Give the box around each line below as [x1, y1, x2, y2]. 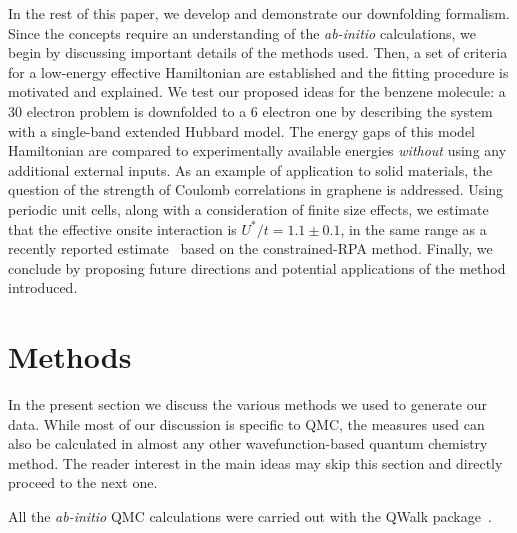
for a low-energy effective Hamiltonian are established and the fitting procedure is [8, 61, 509, 82]
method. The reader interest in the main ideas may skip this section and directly [8, 452, 503, 473]
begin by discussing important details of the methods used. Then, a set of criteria [8, 42, 508, 63]
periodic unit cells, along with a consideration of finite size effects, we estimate [8, 198, 489, 219]
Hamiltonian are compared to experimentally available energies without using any [8, 140, 507, 161]
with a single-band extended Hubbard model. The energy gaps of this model [8, 120, 475, 141]
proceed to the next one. [8, 472, 158, 493]
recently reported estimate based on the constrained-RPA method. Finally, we [8, 238, 493, 259]
